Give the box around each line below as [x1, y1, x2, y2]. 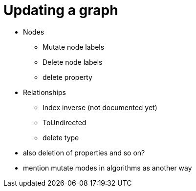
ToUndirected [43, 118, 87, 127]
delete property [43, 73, 92, 81]
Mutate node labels [43, 42, 105, 51]
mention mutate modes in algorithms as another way [23, 163, 192, 172]
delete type [43, 133, 79, 142]
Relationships [23, 88, 66, 96]
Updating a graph [3, 2, 118, 19]
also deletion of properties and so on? [23, 148, 145, 157]
